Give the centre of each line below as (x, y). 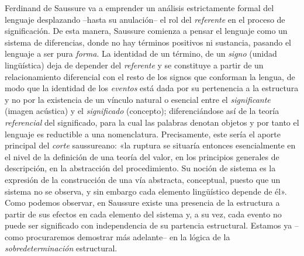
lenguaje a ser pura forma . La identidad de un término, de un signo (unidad (141, 53)
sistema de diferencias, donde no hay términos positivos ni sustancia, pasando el (148, 42)
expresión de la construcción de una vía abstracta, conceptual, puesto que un (143, 179)
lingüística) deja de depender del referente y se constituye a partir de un (134, 65)
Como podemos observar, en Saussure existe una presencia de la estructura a (142, 203)
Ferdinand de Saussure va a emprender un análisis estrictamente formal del (139, 8)
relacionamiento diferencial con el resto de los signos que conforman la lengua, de (150, 76)
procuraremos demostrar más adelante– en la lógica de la (128, 236)
